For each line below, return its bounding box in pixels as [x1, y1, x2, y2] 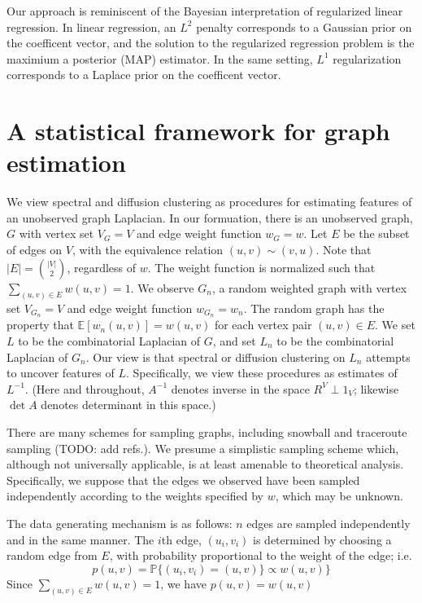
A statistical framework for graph [7, 114, 390, 147]
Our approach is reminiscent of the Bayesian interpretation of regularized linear [7, 2, 403, 19]
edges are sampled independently [246, 514, 411, 531]
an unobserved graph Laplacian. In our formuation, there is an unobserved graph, [7, 209, 413, 226]
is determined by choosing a [253, 530, 392, 548]
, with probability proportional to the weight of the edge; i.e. [109, 547, 412, 564]
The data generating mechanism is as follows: [7, 514, 233, 531]
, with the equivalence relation [72, 241, 224, 258]
